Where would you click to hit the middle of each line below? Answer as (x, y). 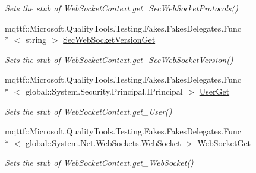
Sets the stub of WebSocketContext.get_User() (89, 111)
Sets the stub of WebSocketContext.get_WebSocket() (99, 163)
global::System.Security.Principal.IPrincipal (104, 91)
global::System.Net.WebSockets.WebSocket (103, 142)
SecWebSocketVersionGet (109, 40)
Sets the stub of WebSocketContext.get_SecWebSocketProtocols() (121, 8)
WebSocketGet (224, 142)
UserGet (214, 91)
